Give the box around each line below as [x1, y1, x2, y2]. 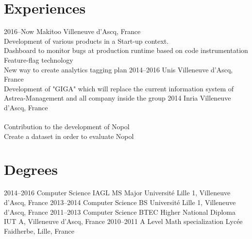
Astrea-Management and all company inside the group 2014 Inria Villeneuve [4, 93, 231, 103]
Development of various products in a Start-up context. [4, 35, 169, 46]
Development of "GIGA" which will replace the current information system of [4, 83, 234, 93]
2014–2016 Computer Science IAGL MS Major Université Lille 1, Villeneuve [4, 188, 231, 198]
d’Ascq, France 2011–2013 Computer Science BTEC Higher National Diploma [4, 206, 235, 217]
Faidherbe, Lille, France [4, 225, 74, 236]
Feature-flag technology [4, 54, 73, 65]
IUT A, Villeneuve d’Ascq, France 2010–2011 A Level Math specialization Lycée [4, 216, 243, 226]
